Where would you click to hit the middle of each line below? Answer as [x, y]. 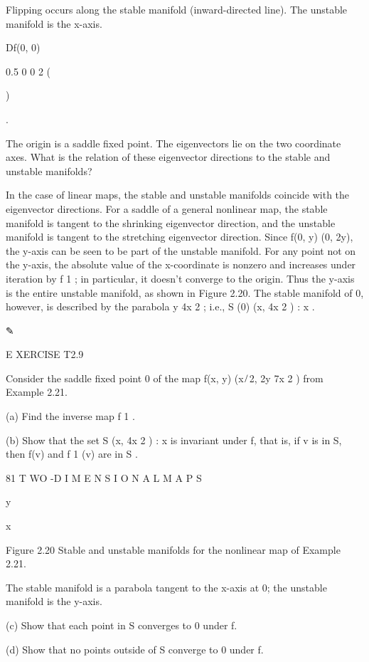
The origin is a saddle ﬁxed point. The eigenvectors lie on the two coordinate [173, 143]
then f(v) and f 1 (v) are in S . [72, 454]
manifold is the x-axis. [54, 23]
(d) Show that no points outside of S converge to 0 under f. [135, 649]
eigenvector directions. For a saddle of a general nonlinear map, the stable [167, 208]
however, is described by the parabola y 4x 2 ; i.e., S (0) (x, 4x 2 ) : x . [160, 306]
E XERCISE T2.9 [45, 354]
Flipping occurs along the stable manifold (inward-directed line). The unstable [177, 9]
